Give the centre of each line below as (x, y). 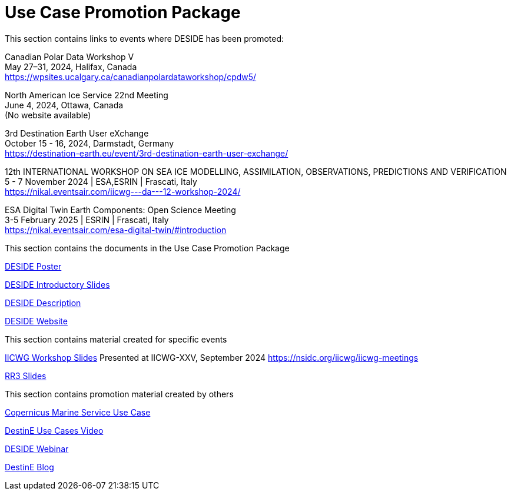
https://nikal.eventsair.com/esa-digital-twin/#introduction (116, 230)
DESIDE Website (36, 321)
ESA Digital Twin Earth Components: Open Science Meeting (120, 210)
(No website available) (48, 115)
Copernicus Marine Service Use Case (78, 412)
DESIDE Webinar (37, 449)
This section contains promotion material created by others (119, 394)
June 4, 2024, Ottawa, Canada (64, 105)
